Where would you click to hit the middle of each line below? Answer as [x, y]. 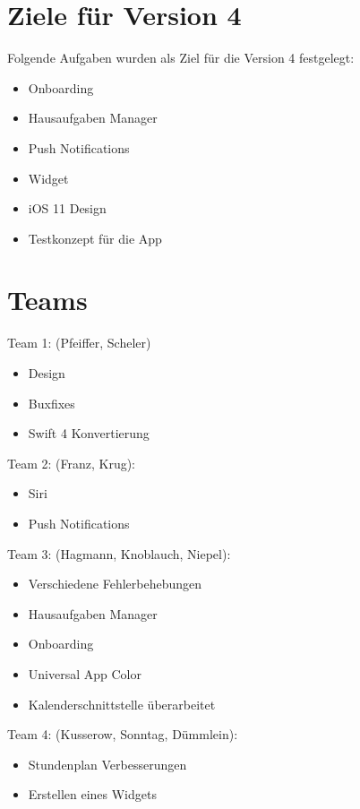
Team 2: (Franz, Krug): [72, 463]
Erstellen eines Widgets [92, 794]
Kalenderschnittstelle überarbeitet [122, 704]
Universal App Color [85, 673]
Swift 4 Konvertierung [89, 433]
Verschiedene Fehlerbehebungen [115, 584]
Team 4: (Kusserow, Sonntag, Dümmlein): [123, 734]
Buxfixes [51, 403]
